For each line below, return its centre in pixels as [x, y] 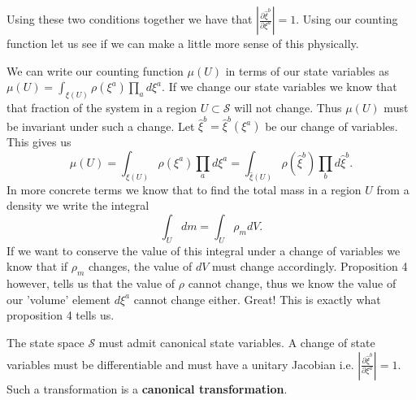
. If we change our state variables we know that [279, 87]
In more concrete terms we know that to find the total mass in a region [184, 189]
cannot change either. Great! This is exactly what [257, 299]
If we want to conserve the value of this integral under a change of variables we [204, 250]
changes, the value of [141, 266]
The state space [45, 342]
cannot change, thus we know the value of [292, 283]
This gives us [39, 142]
